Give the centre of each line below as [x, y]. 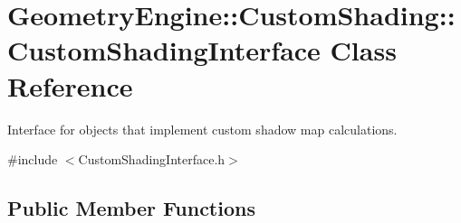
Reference [70, 85]
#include [33, 159]
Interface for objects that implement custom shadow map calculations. [202, 129]
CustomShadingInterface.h [152, 159]
